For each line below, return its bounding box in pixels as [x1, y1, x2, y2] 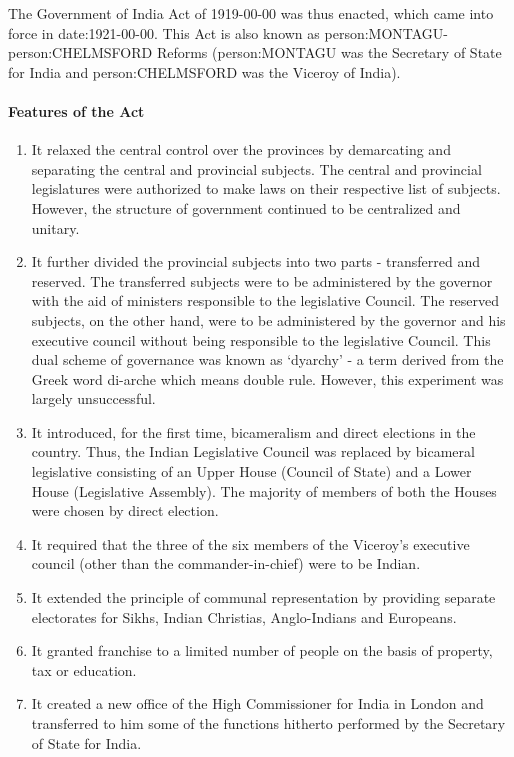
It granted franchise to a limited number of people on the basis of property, [31, 640, 493, 661]
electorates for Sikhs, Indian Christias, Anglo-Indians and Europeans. [31, 606, 457, 627]
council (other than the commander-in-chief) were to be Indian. [31, 553, 421, 574]
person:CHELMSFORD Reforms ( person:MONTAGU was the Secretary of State [8, 42, 502, 63]
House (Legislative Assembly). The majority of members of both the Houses [31, 480, 497, 501]
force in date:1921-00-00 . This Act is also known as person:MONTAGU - [8, 22, 449, 43]
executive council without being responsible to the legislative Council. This [31, 329, 491, 350]
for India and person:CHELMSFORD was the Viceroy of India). [8, 61, 401, 82]
